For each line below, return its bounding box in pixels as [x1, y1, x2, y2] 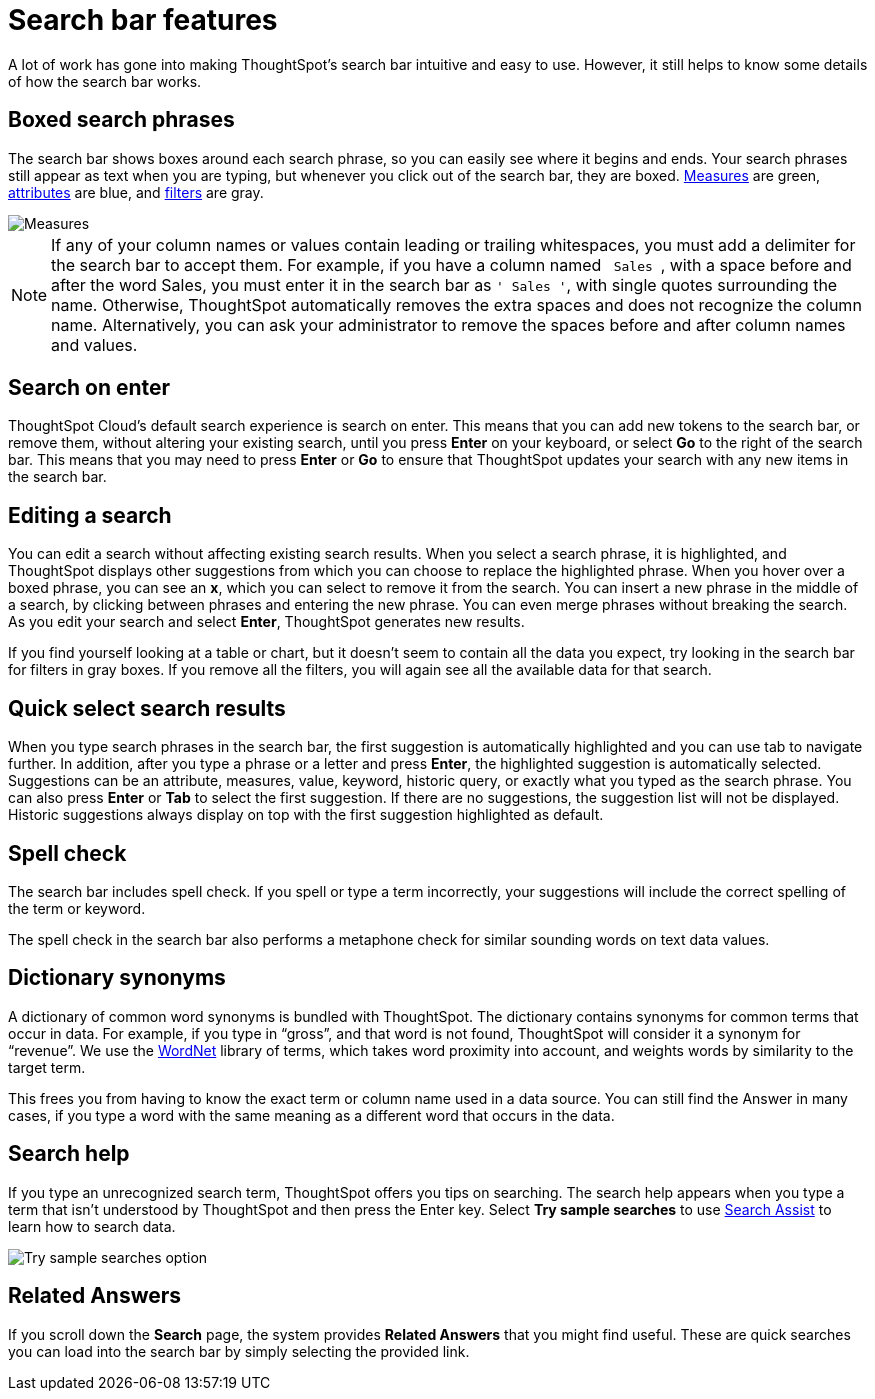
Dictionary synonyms [8, 965, 226, 991]
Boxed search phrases [8, 107, 235, 133]
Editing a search [8, 502, 172, 528]
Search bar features [8, 3, 278, 37]
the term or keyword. [8, 899, 146, 917]
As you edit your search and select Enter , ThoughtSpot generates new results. [8, 613, 525, 631]
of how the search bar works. [8, 72, 202, 90]
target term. [8, 1058, 86, 1076]
